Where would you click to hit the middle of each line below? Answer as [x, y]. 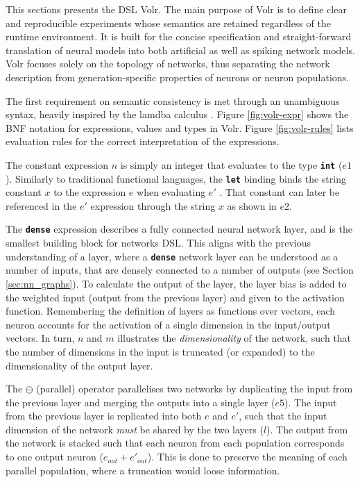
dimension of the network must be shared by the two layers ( [135, 429]
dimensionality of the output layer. [79, 365]
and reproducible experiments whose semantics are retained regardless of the [168, 23]
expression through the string [153, 205]
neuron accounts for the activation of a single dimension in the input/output [168, 324]
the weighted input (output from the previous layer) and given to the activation [175, 297]
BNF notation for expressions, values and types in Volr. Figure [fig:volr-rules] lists [180, 127]
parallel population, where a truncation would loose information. [143, 470]
